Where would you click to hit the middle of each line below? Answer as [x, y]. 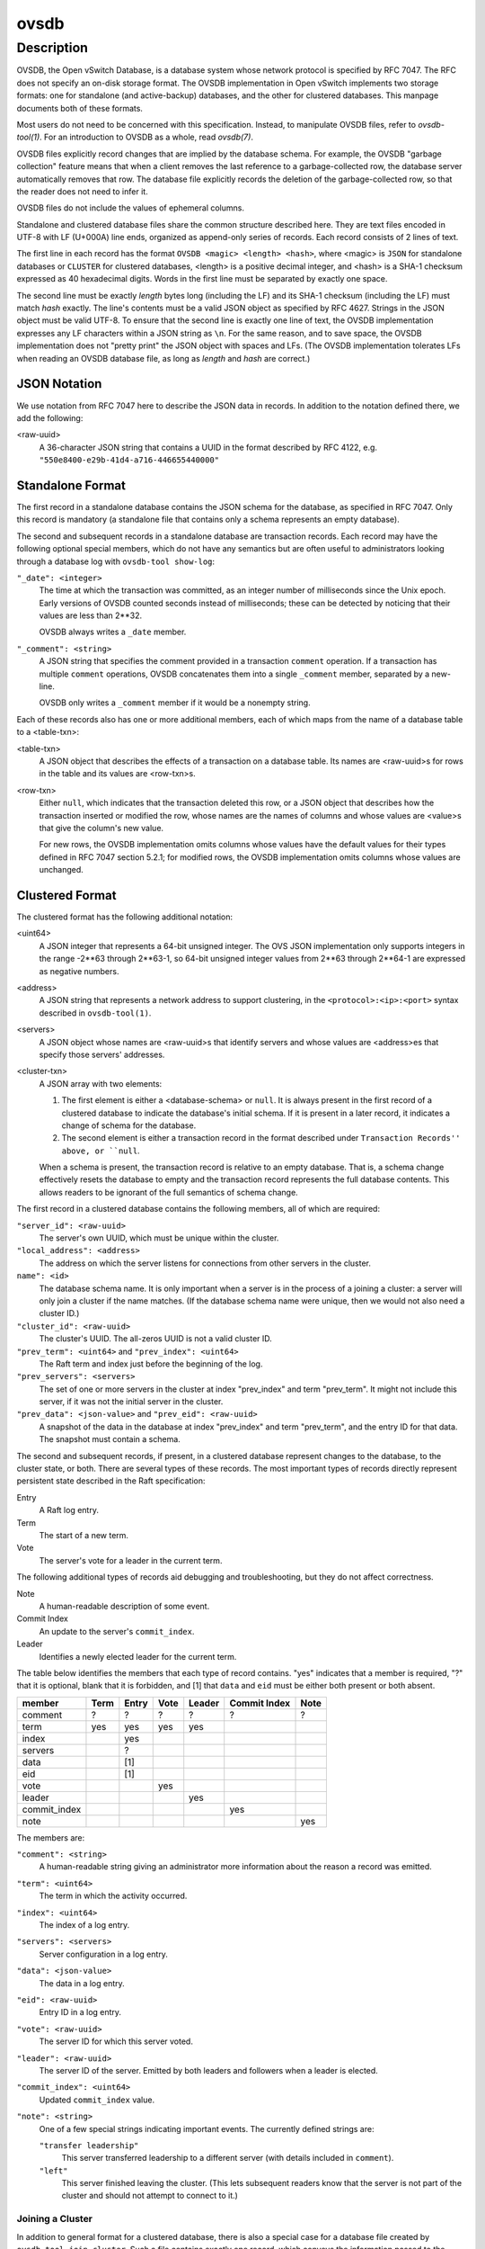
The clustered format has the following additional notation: [125, 917]
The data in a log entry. [82, 1983]
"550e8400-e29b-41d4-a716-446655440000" [129, 460]
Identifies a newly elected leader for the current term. [138, 1656]
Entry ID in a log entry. [80, 2012]
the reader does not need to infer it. [82, 191]
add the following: [50, 417]
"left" [53, 2171]
